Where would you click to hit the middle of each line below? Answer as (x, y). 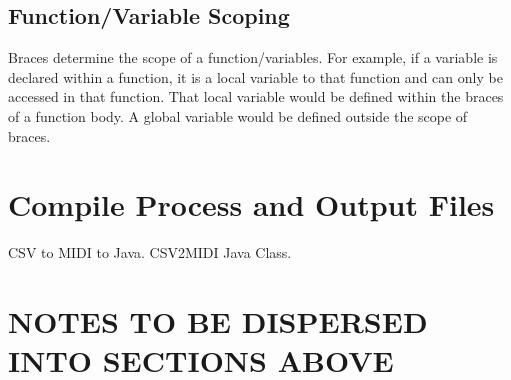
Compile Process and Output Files (251, 204)
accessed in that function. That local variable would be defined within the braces (256, 96)
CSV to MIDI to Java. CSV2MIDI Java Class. (150, 252)
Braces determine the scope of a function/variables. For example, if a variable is (253, 57)
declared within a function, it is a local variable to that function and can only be (255, 76)
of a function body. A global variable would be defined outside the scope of (238, 115)
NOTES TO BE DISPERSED (218, 321)
